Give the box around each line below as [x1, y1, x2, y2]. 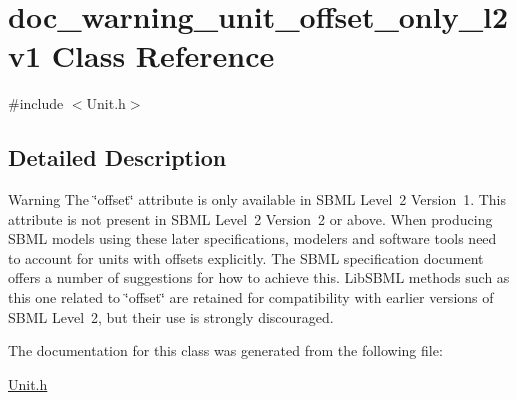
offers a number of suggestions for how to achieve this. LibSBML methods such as [8, 267, 510, 288]
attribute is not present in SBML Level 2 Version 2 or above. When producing [8, 208, 493, 229]
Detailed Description [8, 142, 227, 173]
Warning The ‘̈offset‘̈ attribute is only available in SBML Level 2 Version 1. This [8, 189, 507, 210]
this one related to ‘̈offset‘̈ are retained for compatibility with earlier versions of [8, 287, 494, 308]
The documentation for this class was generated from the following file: [8, 340, 443, 361]
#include [8, 93, 64, 114]
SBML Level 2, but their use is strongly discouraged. [8, 306, 334, 327]
